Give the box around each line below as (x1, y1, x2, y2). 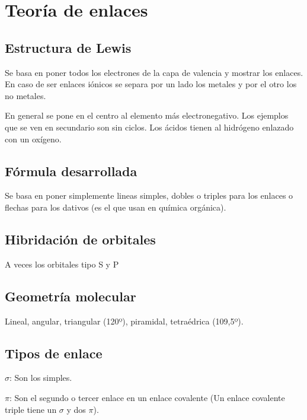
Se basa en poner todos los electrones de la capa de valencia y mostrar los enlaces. (5, 66, 303, 78)
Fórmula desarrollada (5, 161, 137, 180)
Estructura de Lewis (5, 38, 132, 56)
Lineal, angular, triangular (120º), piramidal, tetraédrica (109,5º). (5, 314, 244, 327)
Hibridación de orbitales (5, 230, 156, 248)
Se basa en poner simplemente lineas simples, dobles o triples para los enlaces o (5, 189, 293, 202)
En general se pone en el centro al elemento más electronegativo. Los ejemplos (5, 109, 289, 122)
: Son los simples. (9, 371, 72, 384)
